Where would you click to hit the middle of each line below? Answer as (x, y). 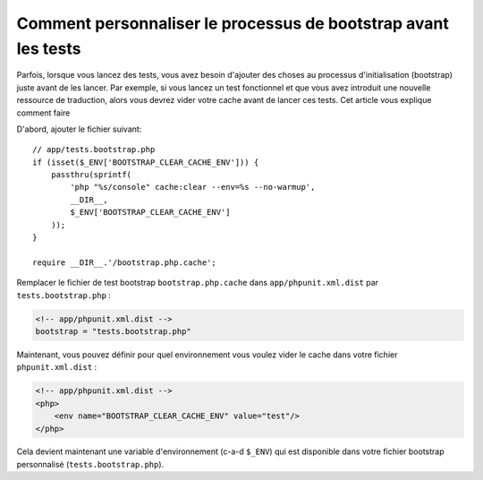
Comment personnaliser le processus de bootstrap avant (233, 23)
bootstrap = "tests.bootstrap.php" (113, 331)
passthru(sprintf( (91, 175)
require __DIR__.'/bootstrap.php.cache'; (124, 262)
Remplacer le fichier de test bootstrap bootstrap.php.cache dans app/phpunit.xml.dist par (198, 283)
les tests (49, 48)
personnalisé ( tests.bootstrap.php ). (90, 464)
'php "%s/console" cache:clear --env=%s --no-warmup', (193, 187)
